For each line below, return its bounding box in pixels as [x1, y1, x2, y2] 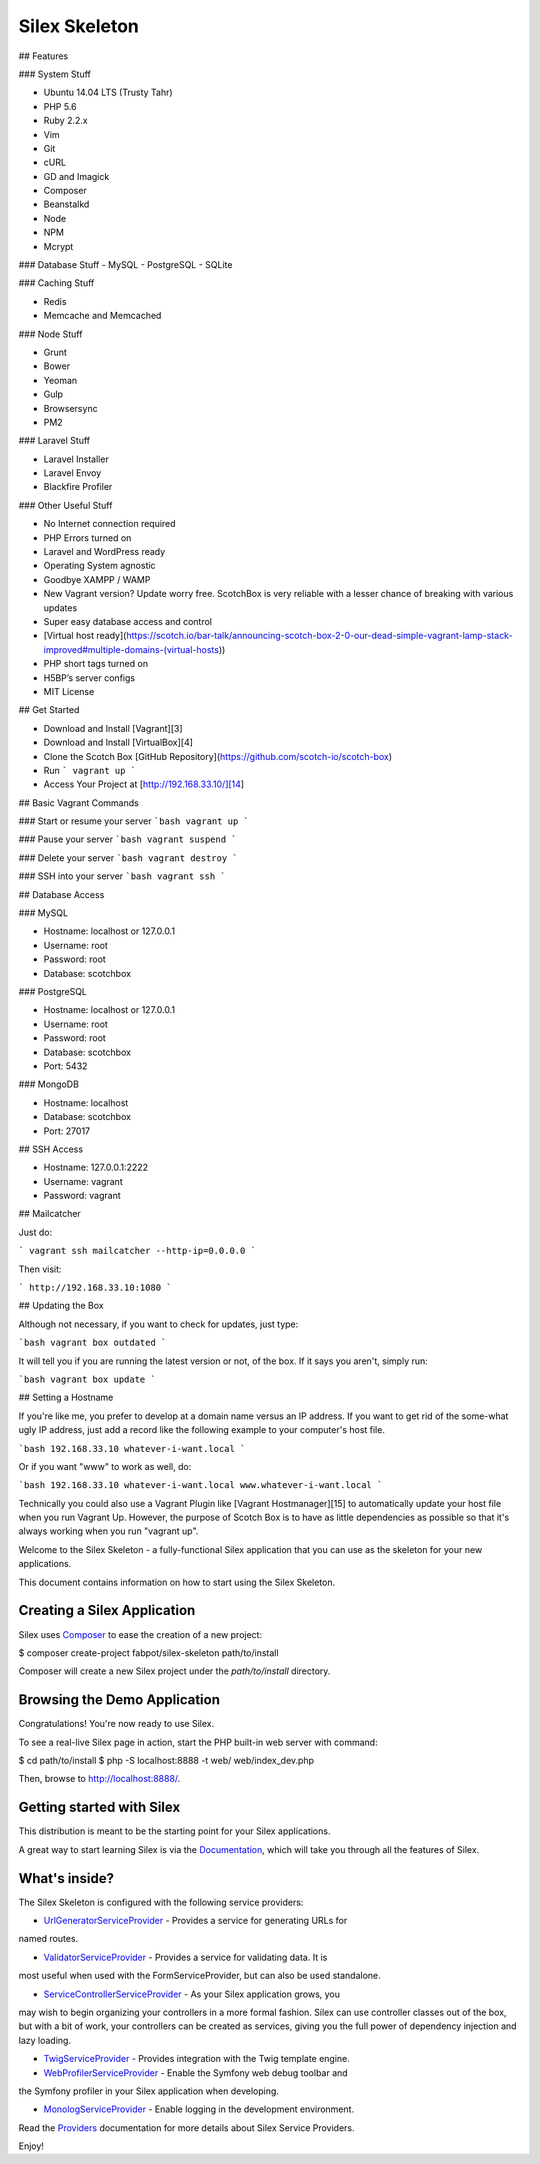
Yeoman [43, 374, 78, 386]
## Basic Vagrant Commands [18, 796, 139, 809]
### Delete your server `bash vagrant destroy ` [18, 851, 239, 864]
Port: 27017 [43, 1125, 90, 1137]
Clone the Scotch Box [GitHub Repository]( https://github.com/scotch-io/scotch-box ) [43, 750, 393, 762]
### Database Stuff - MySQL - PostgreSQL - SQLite [18, 259, 233, 271]
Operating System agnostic [43, 560, 156, 572]
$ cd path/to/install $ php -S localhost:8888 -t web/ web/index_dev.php [18, 1755, 315, 1767]
